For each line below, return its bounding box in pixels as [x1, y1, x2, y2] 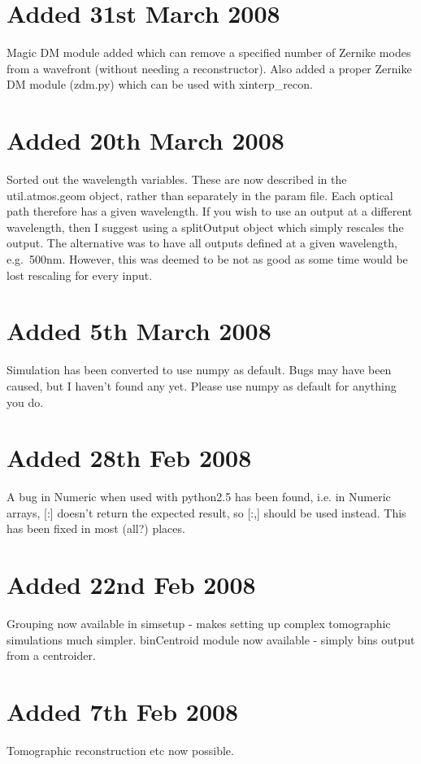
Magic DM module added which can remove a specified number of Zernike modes [7, 44, 411, 61]
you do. [7, 393, 44, 410]
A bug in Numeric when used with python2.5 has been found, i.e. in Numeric [7, 488, 391, 505]
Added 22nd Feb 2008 [7, 568, 256, 601]
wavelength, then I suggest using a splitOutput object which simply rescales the [7, 218, 404, 235]
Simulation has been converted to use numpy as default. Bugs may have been [7, 361, 392, 378]
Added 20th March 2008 [7, 124, 284, 157]
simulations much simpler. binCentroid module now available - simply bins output [7, 631, 415, 648]
